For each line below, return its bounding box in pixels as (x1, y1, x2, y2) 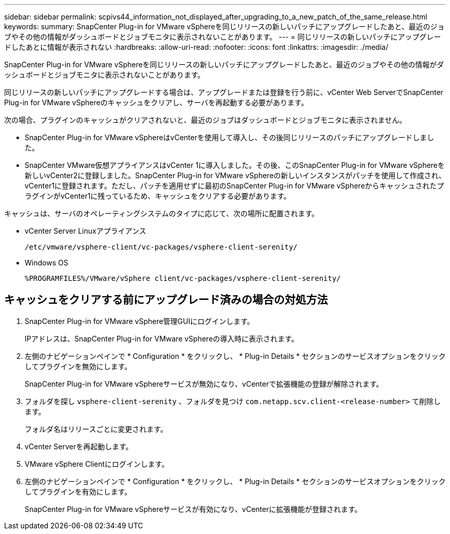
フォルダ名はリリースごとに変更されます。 (25, 424, 167, 433)
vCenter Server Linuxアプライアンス (25, 226, 146, 235)
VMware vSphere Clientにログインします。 (25, 459, 169, 468)
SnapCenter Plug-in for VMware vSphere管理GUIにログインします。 (25, 316, 254, 326)
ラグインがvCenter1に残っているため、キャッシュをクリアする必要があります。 (25, 192, 291, 200)
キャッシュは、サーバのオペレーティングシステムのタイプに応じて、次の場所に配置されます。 (4, 209, 319, 218)
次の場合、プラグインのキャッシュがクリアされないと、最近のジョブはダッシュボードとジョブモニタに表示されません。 (4, 116, 407, 124)
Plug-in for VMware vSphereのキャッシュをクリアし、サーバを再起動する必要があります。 (4, 98, 308, 107)
